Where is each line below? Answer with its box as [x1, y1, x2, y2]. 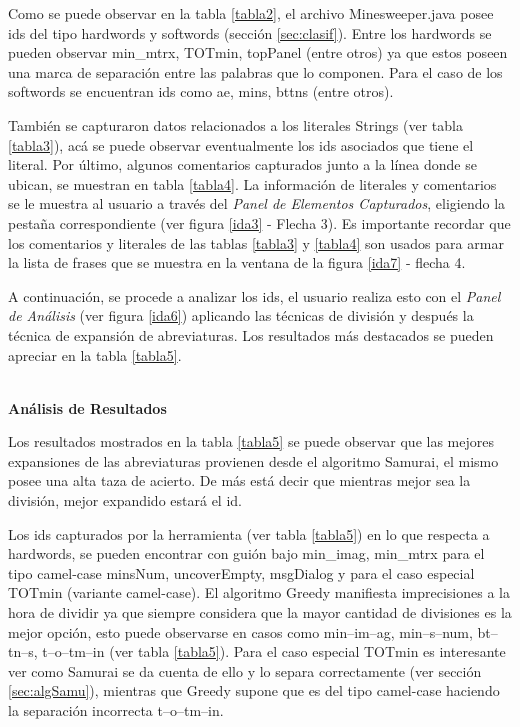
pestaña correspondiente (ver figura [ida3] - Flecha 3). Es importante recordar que [8, 212, 511, 233]
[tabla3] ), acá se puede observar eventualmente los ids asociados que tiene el [8, 134, 474, 155]
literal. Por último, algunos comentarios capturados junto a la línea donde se [8, 154, 477, 175]
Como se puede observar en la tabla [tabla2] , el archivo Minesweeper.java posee [8, 3, 494, 23]
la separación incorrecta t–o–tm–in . [8, 700, 224, 720]
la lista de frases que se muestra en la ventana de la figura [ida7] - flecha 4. [8, 252, 466, 273]
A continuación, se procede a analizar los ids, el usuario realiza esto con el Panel [8, 285, 501, 306]
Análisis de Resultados [8, 397, 167, 418]
